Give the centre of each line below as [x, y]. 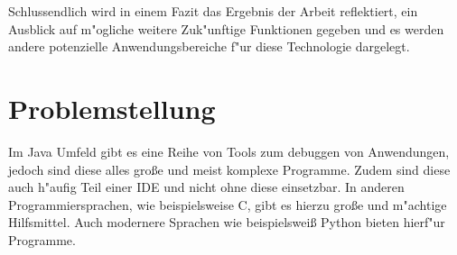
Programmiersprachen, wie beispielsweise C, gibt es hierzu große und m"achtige [228, 204]
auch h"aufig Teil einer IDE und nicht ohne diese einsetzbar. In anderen [206, 187]
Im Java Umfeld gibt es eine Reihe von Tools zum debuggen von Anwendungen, [229, 151]
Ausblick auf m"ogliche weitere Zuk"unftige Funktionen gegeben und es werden [226, 28]
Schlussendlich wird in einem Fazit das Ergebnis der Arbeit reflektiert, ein [213, 11]
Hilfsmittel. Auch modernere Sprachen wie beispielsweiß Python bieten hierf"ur [227, 222]
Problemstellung [112, 108]
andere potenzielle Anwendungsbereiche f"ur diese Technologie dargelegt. [209, 46]
